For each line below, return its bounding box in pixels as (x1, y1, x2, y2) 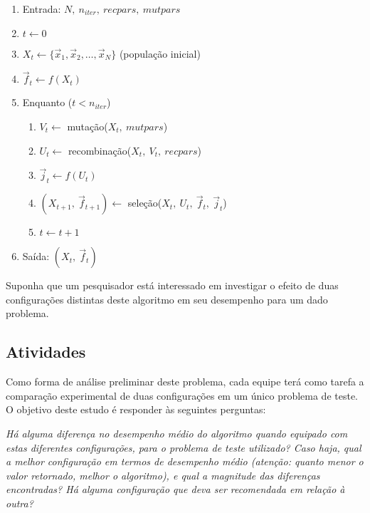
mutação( (67, 119, 108, 133)
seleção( (127, 195, 162, 210)
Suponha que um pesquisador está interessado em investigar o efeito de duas (6, 278, 339, 293)
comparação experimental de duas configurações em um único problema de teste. (6, 388, 359, 403)
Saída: (22, 249, 50, 264)
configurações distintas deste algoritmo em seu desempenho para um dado (6, 291, 328, 306)
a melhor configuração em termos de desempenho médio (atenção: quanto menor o (6, 454, 364, 469)
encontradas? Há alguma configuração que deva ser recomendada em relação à (6, 482, 345, 497)
